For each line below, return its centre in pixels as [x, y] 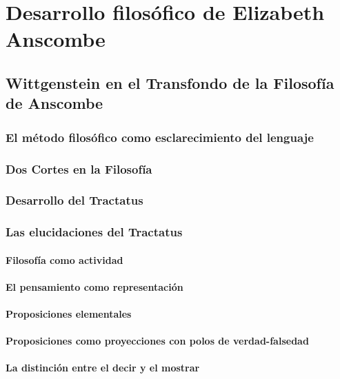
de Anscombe [54, 103]
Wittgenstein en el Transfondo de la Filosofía [170, 82]
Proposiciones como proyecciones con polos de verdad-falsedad [157, 341]
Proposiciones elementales [69, 314]
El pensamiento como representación [94, 286]
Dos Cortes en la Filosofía [79, 168]
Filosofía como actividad [64, 259]
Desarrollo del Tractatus [74, 200]
